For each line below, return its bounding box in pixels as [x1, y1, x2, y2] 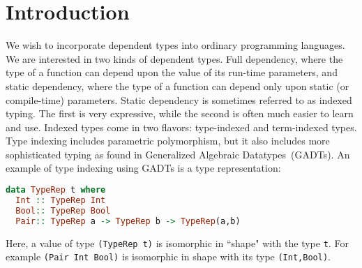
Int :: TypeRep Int [15, 195, 106, 205]
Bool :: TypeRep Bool [15, 205, 111, 216]
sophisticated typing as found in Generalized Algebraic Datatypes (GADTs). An [6, 147, 350, 161]
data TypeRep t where [6, 185, 106, 195]
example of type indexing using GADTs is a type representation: [6, 161, 281, 175]
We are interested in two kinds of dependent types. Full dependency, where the [6, 51, 343, 66]
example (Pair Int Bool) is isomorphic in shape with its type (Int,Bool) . [6, 249, 331, 264]
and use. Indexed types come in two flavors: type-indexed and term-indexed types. [6, 119, 357, 134]
